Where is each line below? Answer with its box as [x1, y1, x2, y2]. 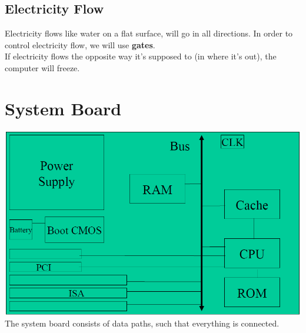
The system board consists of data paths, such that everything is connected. [5, 317, 280, 329]
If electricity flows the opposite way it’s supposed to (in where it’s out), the [5, 50, 277, 62]
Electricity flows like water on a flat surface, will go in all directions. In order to [5, 27, 293, 39]
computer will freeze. [5, 61, 80, 74]
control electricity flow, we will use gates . [5, 38, 155, 51]
